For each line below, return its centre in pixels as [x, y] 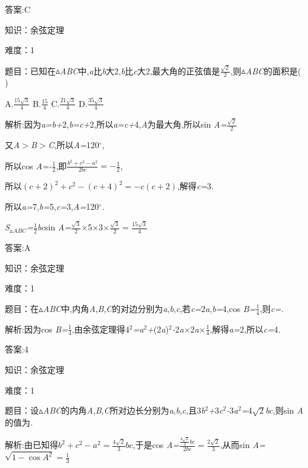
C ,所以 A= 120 [74, 144]
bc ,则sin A [284, 410]
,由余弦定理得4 [100, 329]
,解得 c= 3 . [195, 186]
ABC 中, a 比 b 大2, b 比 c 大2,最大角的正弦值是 [140, 70]
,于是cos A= [156, 445]
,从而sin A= [243, 445]
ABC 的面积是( [273, 70]
